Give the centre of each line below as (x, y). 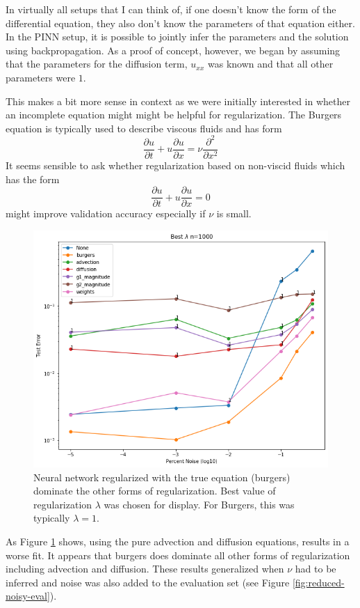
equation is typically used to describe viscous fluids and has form (144, 128)
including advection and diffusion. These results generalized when (145, 569)
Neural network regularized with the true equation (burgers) (162, 477)
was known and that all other (270, 64)
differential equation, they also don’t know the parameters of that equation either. (180, 23)
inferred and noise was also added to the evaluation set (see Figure (148, 582)
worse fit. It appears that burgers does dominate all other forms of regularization (178, 555)
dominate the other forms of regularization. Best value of (155, 491)
